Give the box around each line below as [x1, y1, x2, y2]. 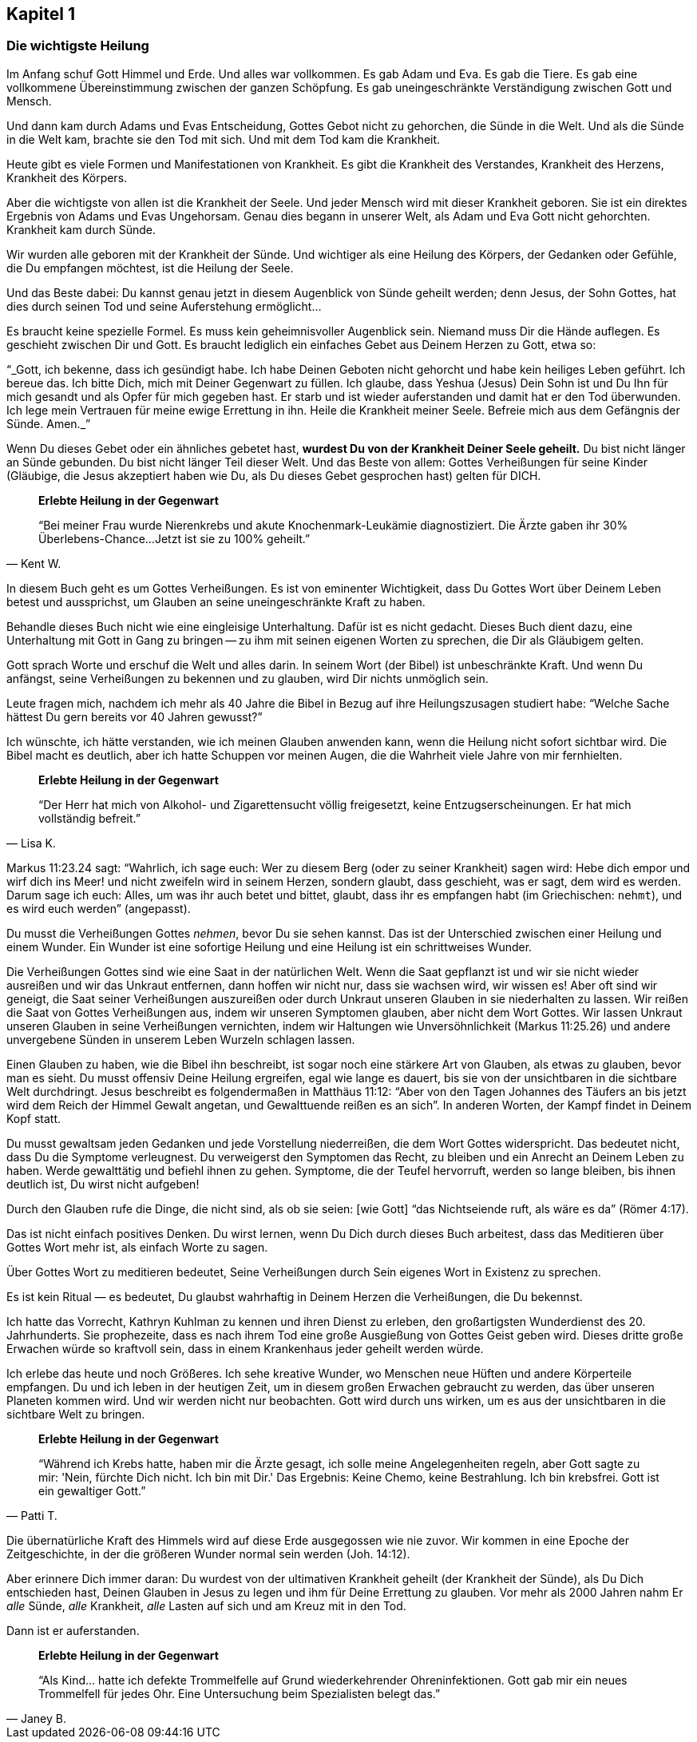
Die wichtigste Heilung [6, 38, 149, 54]
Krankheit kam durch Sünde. [6, 222, 156, 236]
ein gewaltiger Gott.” [38, 1483, 146, 1498]
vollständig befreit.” [38, 811, 141, 825]
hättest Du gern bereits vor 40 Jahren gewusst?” [6, 709, 263, 724]
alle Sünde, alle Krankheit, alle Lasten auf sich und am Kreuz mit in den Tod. [6, 1598, 406, 1613]
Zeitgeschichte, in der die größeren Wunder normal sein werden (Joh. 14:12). [6, 1546, 410, 1561]
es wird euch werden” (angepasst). [6, 901, 191, 915]
